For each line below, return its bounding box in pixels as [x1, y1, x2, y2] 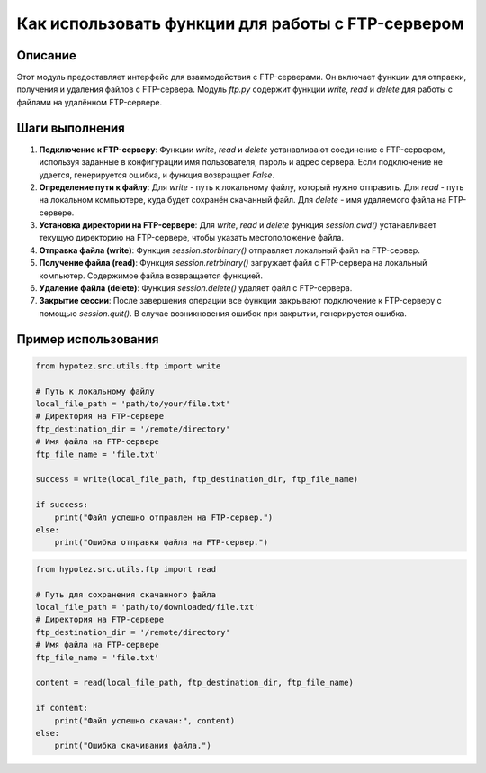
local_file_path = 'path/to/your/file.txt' [35, 399, 231, 409]
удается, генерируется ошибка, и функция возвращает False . [39, 169, 274, 180]
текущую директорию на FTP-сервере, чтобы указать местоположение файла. [39, 232, 344, 243]
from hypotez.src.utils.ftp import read [35, 564, 216, 574]
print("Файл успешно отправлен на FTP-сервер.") [54, 512, 274, 523]
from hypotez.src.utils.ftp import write [35, 360, 221, 371]
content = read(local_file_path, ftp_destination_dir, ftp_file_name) [35, 678, 355, 688]
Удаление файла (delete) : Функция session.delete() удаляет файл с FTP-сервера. [39, 283, 353, 294]
